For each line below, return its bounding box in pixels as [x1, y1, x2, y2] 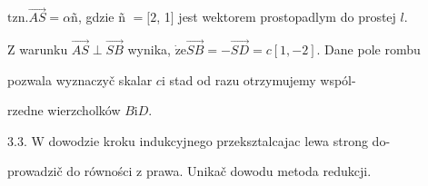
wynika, [127, 40, 171, 59]
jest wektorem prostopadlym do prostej [178, 7, 396, 26]
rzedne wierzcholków [7, 101, 121, 120]
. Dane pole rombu [316, 40, 421, 59]
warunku [19, 40, 68, 59]
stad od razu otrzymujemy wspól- [169, 70, 356, 89]
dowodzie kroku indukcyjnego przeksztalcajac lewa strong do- [48, 131, 391, 150]
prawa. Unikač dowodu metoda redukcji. [145, 162, 372, 181]
